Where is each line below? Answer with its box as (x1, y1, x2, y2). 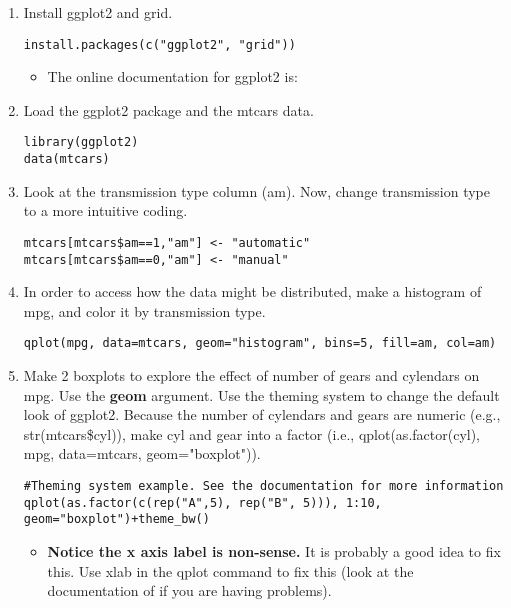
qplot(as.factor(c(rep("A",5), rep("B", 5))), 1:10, (23, 495, 382, 510)
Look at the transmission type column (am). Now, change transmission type (23, 180, 491, 201)
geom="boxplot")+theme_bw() (23, 512, 210, 527)
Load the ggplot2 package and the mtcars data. (23, 99, 314, 120)
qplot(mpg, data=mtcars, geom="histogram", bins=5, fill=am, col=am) (23, 336, 497, 351)
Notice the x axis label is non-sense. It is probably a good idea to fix (47, 541, 501, 562)
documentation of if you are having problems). (47, 580, 332, 601)
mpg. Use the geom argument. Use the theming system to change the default (23, 384, 500, 405)
